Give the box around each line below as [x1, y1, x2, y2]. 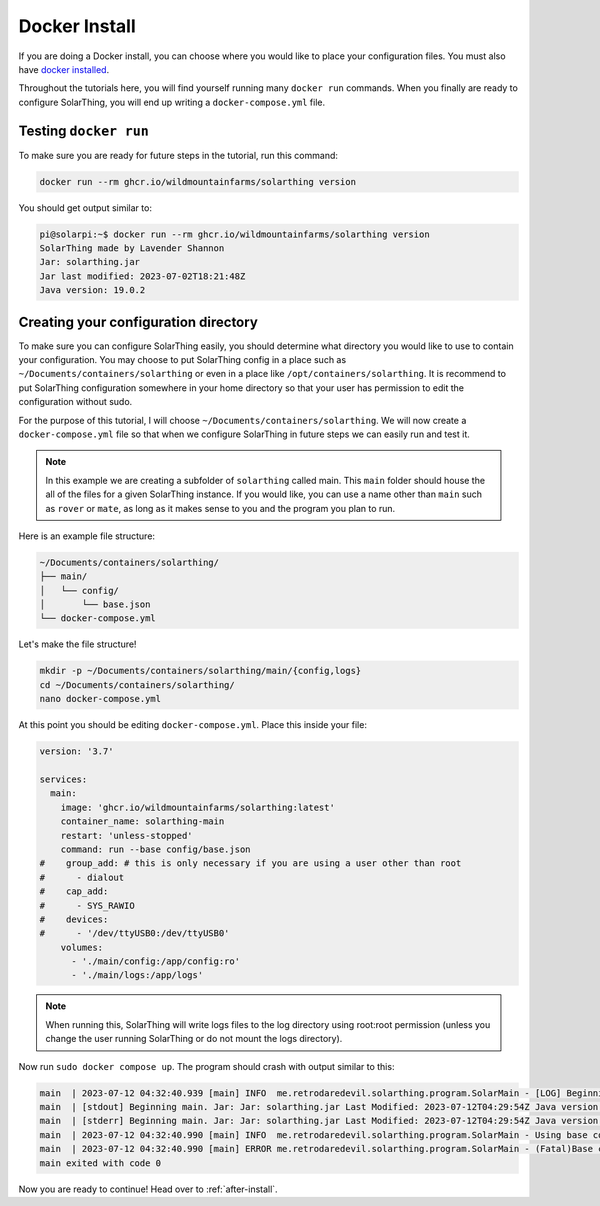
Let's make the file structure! [18, 638, 137, 650]
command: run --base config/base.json [60, 843, 251, 855]
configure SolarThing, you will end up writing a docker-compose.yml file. [18, 96, 326, 108]
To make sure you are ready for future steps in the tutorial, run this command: [18, 149, 339, 161]
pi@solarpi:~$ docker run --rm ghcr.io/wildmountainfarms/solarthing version [39, 228, 430, 240]
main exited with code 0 [39, 1157, 162, 1169]
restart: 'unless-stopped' [60, 830, 194, 841]
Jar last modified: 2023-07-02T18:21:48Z [39, 270, 246, 282]
